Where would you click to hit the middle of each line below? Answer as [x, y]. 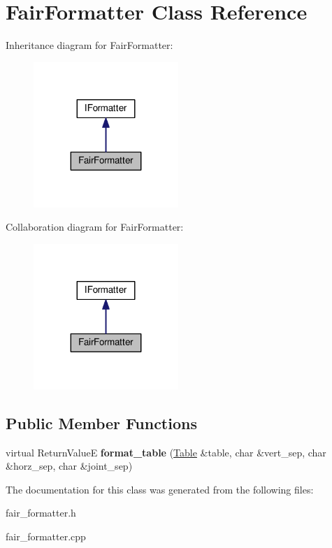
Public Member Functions [101, 423]
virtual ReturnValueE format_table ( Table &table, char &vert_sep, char [166, 452]
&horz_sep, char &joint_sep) [69, 466]
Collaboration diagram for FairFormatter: [95, 227]
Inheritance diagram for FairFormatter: [89, 45]
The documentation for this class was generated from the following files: [160, 489]
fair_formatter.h [41, 513]
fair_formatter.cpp [46, 536]
